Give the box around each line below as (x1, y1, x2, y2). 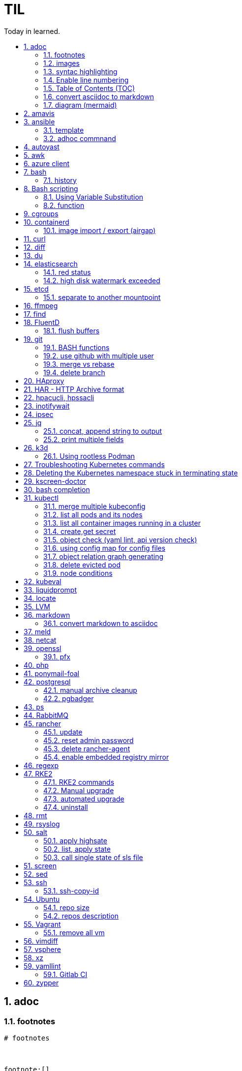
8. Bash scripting (24, 184, 78, 193)
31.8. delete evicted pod (43, 560, 121, 569)
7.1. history (43, 176, 77, 184)
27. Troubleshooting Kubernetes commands (24, 460, 165, 469)
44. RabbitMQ (24, 711, 68, 719)
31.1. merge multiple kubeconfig (43, 502, 146, 510)
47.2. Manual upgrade (43, 786, 114, 795)
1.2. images (43, 59, 80, 67)
